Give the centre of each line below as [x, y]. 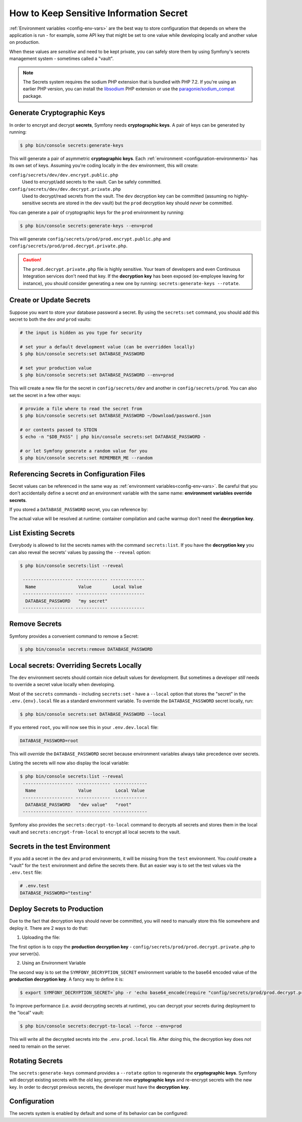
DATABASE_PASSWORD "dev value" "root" [79, 805]
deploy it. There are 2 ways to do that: [49, 928]
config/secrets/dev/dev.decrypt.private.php [65, 189]
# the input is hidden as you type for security [81, 332]
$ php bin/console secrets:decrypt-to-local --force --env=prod [101, 1026]
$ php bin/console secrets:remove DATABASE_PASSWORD [86, 649]
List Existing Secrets [42, 533]
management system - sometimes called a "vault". [62, 59]
